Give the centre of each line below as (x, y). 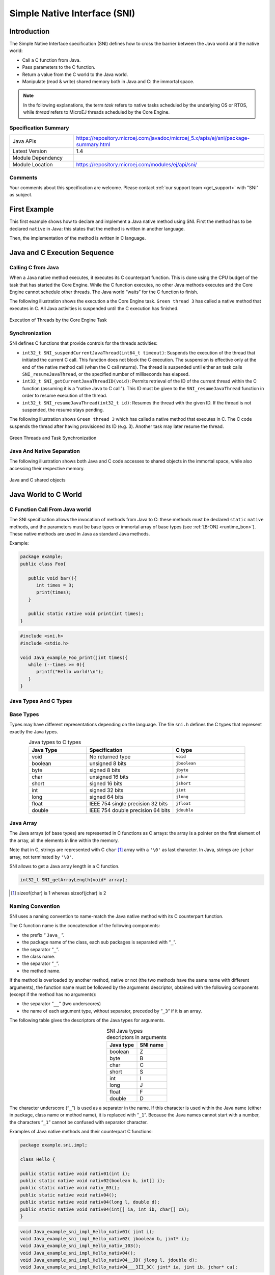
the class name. (39, 956)
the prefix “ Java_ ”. (43, 935)
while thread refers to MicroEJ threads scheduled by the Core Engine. (97, 112)
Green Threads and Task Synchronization (53, 438)
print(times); (54, 592)
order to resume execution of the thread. (65, 396)
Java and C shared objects (37, 480)
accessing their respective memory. (47, 468)
